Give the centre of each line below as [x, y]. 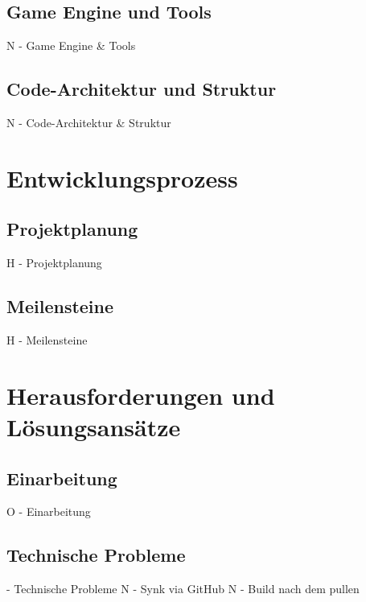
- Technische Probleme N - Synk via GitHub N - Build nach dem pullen [183, 589]
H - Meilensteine [47, 339]
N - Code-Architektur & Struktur [89, 122]
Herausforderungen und [141, 395]
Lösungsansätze [94, 426]
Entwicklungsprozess [122, 177]
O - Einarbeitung [49, 511]
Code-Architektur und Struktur [142, 89]
